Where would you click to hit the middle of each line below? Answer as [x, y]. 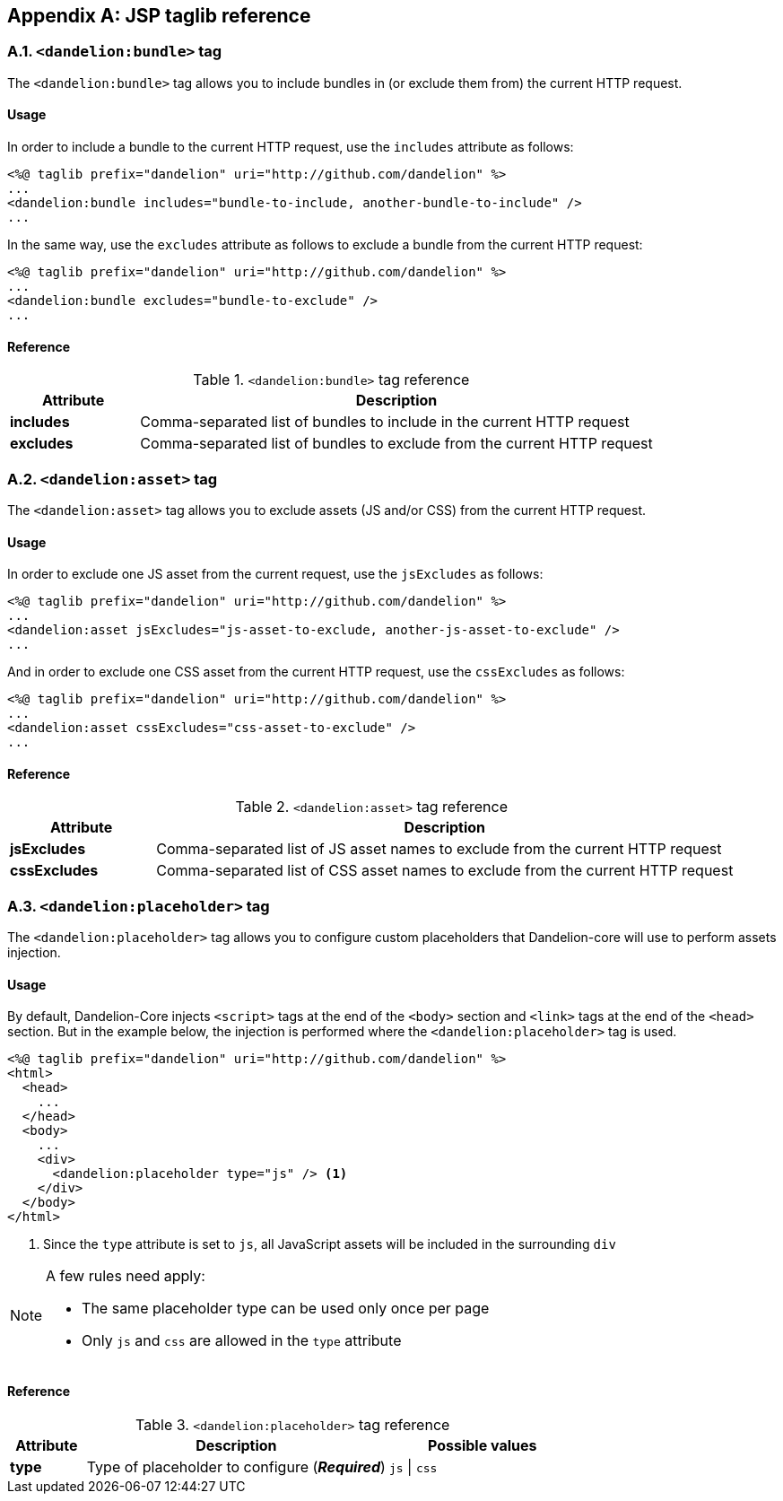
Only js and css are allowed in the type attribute [242, 1341]
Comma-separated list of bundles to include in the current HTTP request [385, 422]
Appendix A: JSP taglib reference [159, 16]
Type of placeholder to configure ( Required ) [236, 1466]
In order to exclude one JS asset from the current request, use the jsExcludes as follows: [275, 574]
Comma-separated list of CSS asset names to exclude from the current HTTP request [445, 871]
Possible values [482, 1445]
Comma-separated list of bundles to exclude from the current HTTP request [396, 444]
